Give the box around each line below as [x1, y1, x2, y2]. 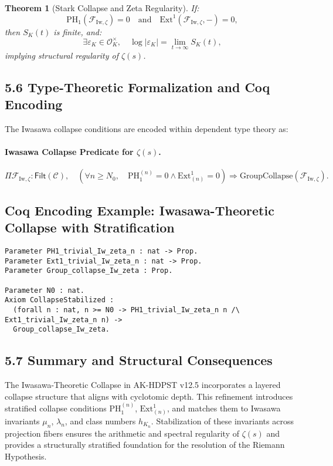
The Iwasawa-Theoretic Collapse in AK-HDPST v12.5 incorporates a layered [5, 379, 281, 391]
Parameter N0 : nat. [5, 286, 85, 295]
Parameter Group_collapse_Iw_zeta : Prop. [5, 266, 173, 275]
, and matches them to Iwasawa [167, 402, 281, 414]
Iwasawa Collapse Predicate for [5, 146, 134, 158]
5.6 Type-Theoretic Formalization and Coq [5, 77, 270, 96]
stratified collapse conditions [5, 402, 107, 414]
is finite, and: [53, 25, 102, 38]
